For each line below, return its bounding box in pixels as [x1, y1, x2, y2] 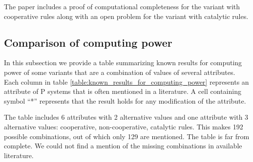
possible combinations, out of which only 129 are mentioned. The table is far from [4, 131, 250, 141]
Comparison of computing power [4, 35, 172, 50]
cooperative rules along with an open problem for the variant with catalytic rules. [4, 11, 249, 21]
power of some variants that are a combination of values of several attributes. [4, 67, 235, 77]
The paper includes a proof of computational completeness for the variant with [4, 1, 240, 11]
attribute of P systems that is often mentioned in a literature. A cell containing [4, 86, 241, 96]
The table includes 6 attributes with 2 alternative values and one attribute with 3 [4, 112, 249, 122]
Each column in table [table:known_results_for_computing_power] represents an [4, 76, 249, 87]
